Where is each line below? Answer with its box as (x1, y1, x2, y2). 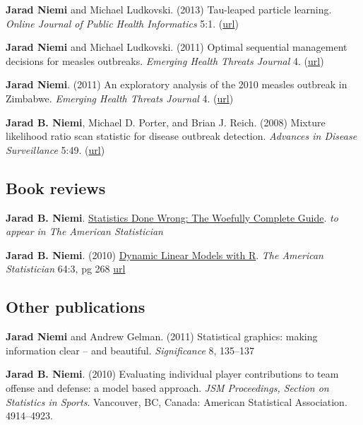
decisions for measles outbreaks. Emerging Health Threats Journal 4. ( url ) (6, 53, 324, 68)
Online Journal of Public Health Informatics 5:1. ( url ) (6, 16, 239, 30)
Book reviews (6, 176, 106, 198)
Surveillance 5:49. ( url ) (6, 142, 105, 157)
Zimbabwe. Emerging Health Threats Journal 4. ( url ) (6, 90, 234, 105)
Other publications (6, 296, 145, 318)
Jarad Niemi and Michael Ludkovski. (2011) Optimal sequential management (6, 40, 347, 54)
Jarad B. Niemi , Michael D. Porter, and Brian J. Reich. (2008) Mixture (6, 114, 326, 129)
